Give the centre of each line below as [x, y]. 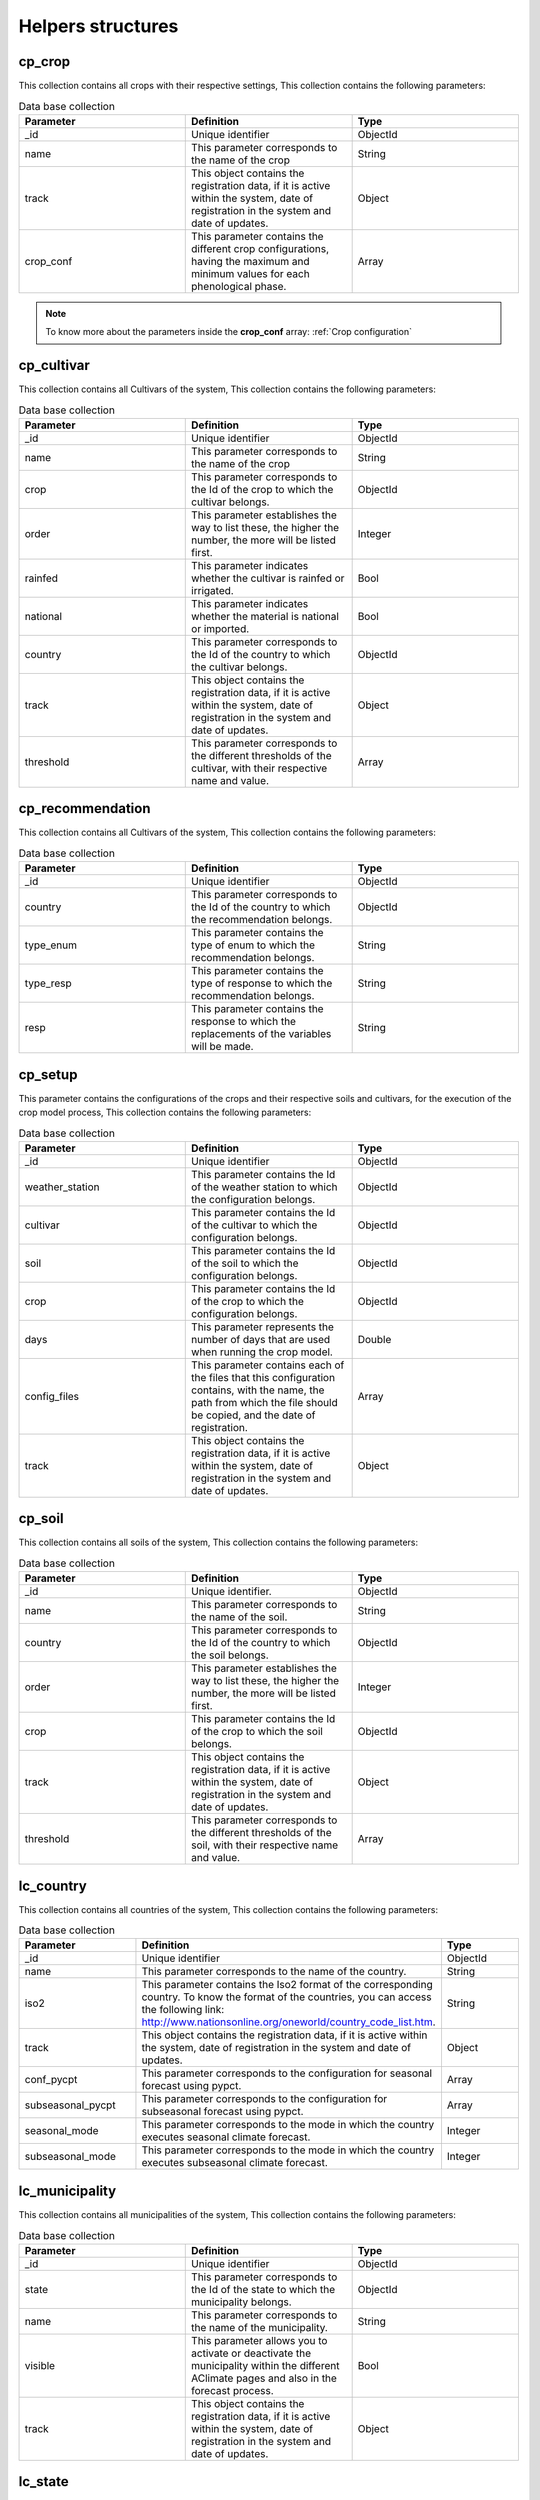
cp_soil [41, 1518]
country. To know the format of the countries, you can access [286, 1997]
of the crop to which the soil [257, 1732]
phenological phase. [239, 286]
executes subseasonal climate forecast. [235, 2163]
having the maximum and [250, 261]
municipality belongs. [241, 2302]
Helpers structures [98, 26]
